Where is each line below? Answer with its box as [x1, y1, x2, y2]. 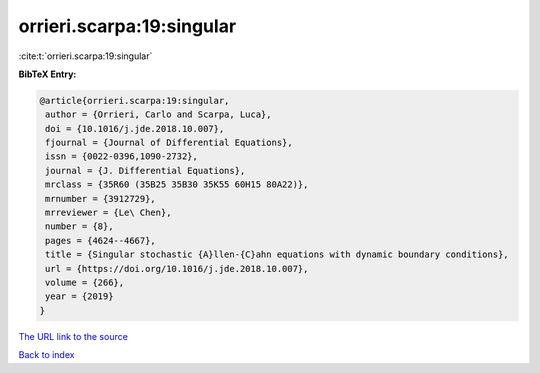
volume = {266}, [45, 277, 125, 288]
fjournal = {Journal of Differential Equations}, [45, 137, 294, 149]
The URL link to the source [18, 330, 129, 342]
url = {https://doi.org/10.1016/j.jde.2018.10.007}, [45, 263, 309, 274]
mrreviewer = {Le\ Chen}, [45, 207, 172, 219]
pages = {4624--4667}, [45, 235, 157, 246]
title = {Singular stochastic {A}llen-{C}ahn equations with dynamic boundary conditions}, [45, 249, 509, 260]
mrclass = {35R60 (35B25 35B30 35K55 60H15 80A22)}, [45, 179, 309, 190]
